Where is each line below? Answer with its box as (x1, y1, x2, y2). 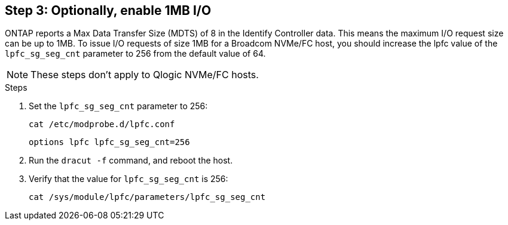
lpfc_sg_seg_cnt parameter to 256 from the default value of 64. (5, 48, 266, 59)
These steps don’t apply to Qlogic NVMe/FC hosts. (30, 69, 259, 81)
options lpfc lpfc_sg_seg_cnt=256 (29, 137, 190, 147)
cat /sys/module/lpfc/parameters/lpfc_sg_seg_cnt (29, 192, 266, 202)
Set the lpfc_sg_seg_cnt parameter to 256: (29, 101, 208, 112)
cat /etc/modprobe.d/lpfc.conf (29, 119, 175, 130)
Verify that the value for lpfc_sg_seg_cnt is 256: (29, 174, 228, 184)
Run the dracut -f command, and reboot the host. (29, 155, 233, 166)
